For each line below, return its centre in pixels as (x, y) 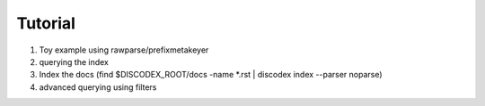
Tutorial (46, 23)
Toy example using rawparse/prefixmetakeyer (124, 50)
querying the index (74, 61)
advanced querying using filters (98, 87)
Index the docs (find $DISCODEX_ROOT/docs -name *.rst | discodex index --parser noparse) (211, 75)
